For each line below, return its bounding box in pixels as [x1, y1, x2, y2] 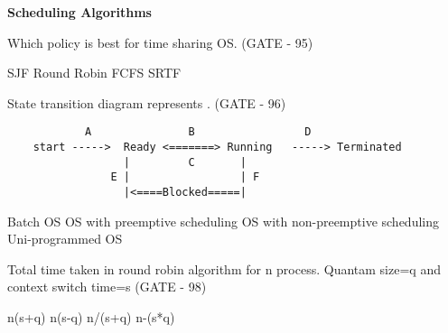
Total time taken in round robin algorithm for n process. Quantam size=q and [7, 259, 441, 278]
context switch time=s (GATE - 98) [7, 277, 207, 296]
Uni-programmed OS [7, 229, 123, 248]
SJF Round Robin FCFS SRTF [7, 63, 182, 82]
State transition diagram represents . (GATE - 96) [7, 93, 286, 112]
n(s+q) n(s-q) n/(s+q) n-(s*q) [7, 308, 175, 327]
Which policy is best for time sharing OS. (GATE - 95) [7, 32, 313, 51]
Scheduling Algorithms [7, 3, 152, 21]
